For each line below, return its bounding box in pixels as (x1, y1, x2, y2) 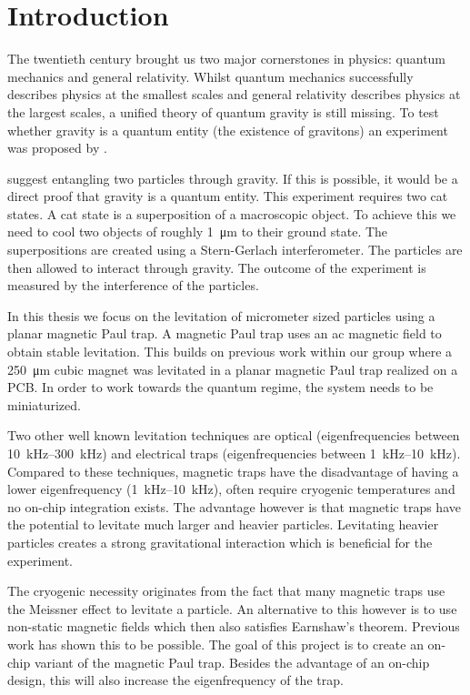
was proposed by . (7, 138, 107, 157)
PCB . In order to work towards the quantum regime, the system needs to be (7, 378, 434, 397)
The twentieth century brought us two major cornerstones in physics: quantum (7, 49, 446, 68)
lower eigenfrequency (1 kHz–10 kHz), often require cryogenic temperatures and (7, 479, 455, 499)
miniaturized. (7, 395, 81, 414)
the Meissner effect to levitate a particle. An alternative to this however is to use (7, 599, 457, 618)
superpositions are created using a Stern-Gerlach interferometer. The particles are (7, 240, 463, 259)
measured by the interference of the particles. (7, 276, 259, 295)
